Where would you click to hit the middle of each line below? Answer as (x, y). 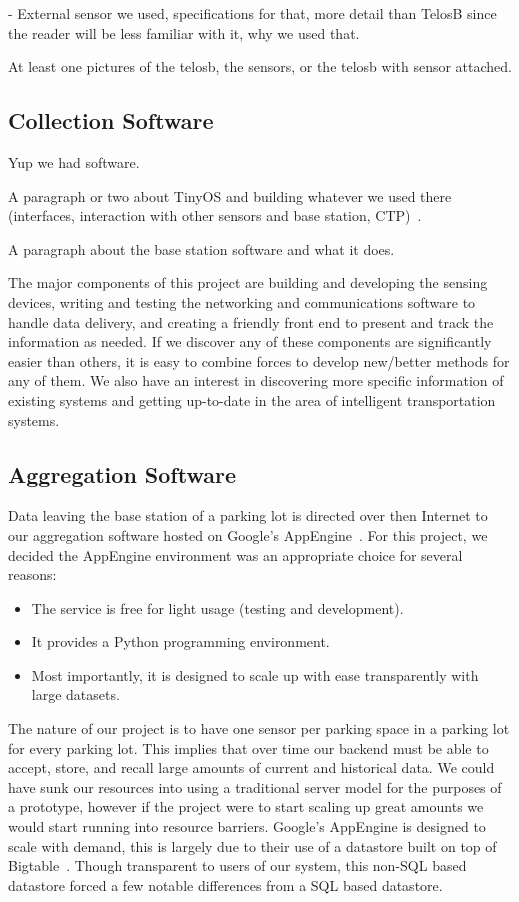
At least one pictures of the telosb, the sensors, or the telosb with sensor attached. (260, 66)
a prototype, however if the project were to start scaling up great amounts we (246, 806)
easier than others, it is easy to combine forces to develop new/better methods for (259, 360)
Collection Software (111, 120)
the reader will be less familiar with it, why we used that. (184, 32)
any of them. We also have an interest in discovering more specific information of (256, 380)
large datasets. (75, 694)
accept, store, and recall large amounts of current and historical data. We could (251, 767)
